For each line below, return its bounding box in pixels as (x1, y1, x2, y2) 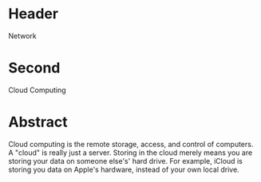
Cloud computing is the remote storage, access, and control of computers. (8, 139, 254, 149)
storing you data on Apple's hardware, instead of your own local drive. (8, 165, 239, 174)
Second (8, 59, 61, 77)
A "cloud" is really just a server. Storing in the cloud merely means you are (8, 148, 253, 157)
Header (8, 5, 58, 23)
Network (8, 31, 38, 41)
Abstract (8, 113, 68, 131)
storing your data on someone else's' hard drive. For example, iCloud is (8, 156, 243, 165)
